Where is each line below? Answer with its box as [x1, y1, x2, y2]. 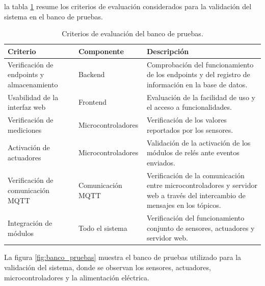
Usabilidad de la [8, 91, 59, 102]
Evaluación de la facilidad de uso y [146, 91, 255, 102]
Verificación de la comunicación [146, 170, 245, 180]
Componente [78, 45, 124, 56]
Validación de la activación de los [146, 137, 251, 148]
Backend [78, 69, 105, 80]
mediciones [8, 124, 42, 135]
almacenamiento [8, 79, 58, 89]
